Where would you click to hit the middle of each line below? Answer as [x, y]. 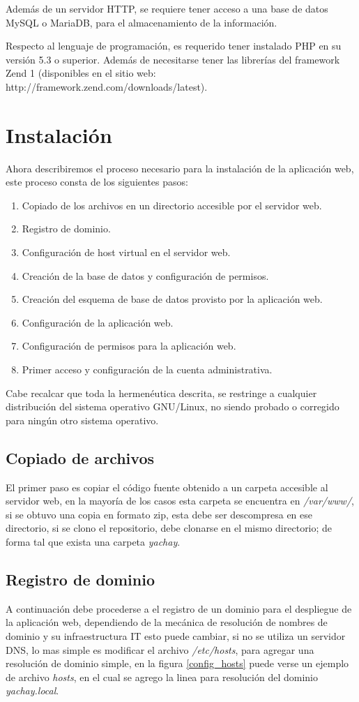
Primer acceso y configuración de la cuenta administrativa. [147, 369]
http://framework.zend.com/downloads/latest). [107, 86]
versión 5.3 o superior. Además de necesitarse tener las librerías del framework [173, 59]
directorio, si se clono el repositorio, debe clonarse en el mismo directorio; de [169, 528]
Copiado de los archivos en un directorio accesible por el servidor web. [172, 205]
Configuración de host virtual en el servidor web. [126, 252]
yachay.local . [32, 690]
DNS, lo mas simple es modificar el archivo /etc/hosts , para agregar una [160, 649]
